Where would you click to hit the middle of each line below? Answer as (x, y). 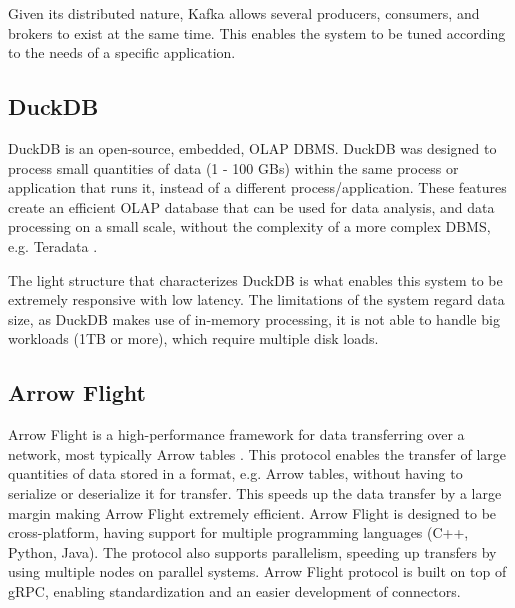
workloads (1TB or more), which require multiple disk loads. (193, 338)
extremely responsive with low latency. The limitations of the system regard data (256, 299)
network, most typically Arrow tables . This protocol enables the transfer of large (257, 453)
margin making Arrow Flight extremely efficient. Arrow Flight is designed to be (252, 512)
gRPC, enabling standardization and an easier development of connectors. (234, 590)
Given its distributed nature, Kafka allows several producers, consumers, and (244, 13)
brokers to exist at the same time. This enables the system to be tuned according (257, 32)
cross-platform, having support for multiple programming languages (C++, (238, 532)
